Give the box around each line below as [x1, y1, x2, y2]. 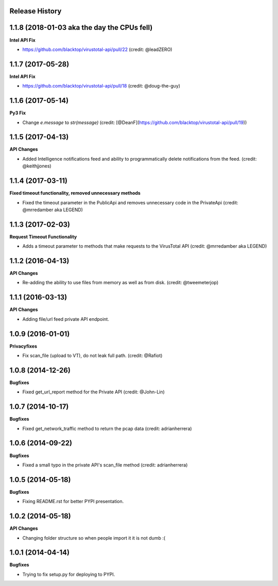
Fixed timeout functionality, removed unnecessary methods [9, 190, 141, 196]
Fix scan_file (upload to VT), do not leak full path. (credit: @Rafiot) [22, 353, 163, 359]
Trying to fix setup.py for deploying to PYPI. [22, 571, 115, 577]
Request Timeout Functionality [9, 233, 77, 239]
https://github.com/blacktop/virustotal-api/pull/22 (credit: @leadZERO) [22, 46, 172, 53]
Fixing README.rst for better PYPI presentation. [22, 498, 124, 505]
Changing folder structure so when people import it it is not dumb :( [22, 535, 166, 541]
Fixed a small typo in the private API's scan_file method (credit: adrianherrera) [22, 461, 188, 468]
